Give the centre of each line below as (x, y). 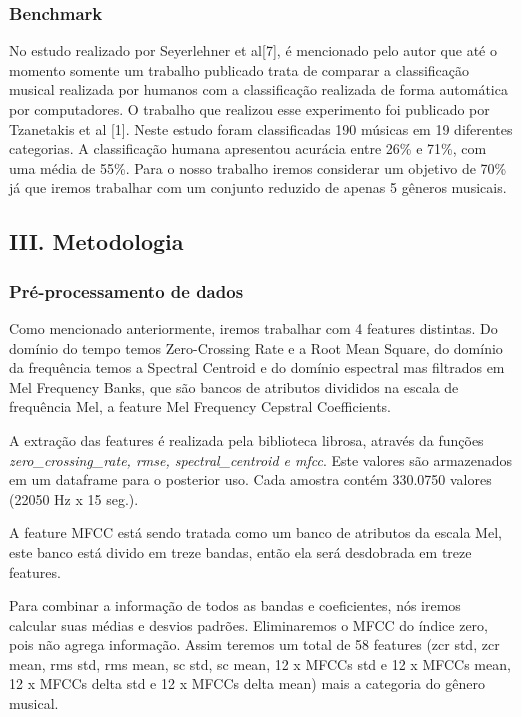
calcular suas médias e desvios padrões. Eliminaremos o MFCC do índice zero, (248, 624)
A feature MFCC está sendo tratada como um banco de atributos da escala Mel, (255, 532)
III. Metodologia (96, 241)
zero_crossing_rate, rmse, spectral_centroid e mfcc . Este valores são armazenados (261, 459)
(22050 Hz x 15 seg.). (74, 498)
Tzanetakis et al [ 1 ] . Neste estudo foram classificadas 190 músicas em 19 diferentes (261, 128)
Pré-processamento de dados (126, 290)
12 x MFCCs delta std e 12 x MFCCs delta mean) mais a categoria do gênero (247, 683)
